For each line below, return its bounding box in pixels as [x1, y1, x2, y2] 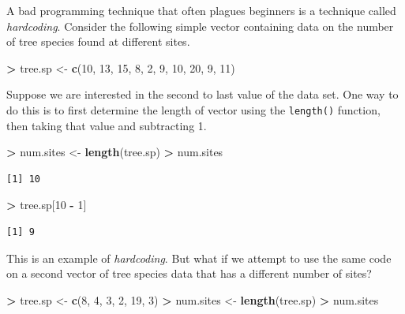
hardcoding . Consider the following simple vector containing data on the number [6, 17, 394, 34]
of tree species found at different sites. [6, 33, 190, 50]
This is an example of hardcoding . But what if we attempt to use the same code [6, 249, 392, 266]
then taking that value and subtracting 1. [6, 117, 207, 133]
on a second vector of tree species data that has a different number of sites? [6, 265, 372, 282]
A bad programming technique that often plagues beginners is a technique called [6, 2, 396, 18]
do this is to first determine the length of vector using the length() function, [6, 101, 381, 118]
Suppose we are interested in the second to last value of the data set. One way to [6, 86, 399, 103]
